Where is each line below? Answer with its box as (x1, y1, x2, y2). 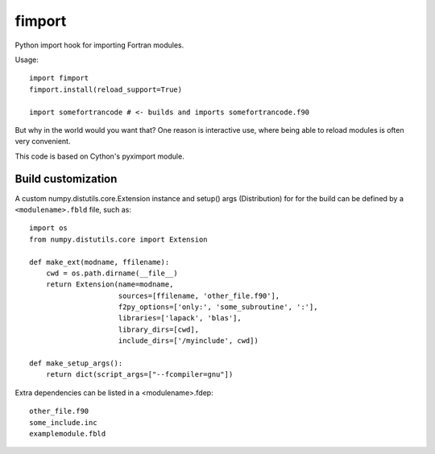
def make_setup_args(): (29, 359, 123, 368)
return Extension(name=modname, (45, 280, 174, 289)
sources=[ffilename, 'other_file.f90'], (118, 291, 280, 300)
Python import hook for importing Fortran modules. (14, 40, 184, 50)
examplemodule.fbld (29, 429, 106, 438)
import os (29, 224, 68, 233)
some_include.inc (29, 418, 97, 427)
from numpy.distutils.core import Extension (29, 234, 209, 244)
